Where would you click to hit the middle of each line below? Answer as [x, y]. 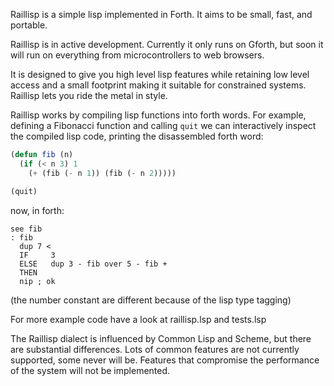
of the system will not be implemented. [90, 370]
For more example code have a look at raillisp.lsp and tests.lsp [138, 319]
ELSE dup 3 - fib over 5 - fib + [93, 264]
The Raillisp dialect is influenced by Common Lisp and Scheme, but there [161, 338]
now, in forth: [37, 210]
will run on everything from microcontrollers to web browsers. [137, 55]
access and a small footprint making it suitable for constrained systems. [158, 85]
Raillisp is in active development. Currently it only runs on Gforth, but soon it [167, 44]
